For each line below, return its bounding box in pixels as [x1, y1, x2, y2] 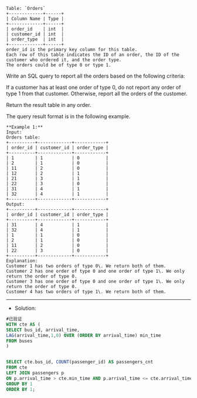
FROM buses [6, 338, 33, 344]
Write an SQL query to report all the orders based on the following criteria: [6, 72, 185, 79]
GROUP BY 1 [6, 381, 33, 387]
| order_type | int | [6, 36, 64, 42]
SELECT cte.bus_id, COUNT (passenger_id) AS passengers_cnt [6, 359, 154, 365]
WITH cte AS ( [6, 321, 41, 327]
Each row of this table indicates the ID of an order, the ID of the [6, 52, 180, 58]
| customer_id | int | [6, 31, 64, 37]
